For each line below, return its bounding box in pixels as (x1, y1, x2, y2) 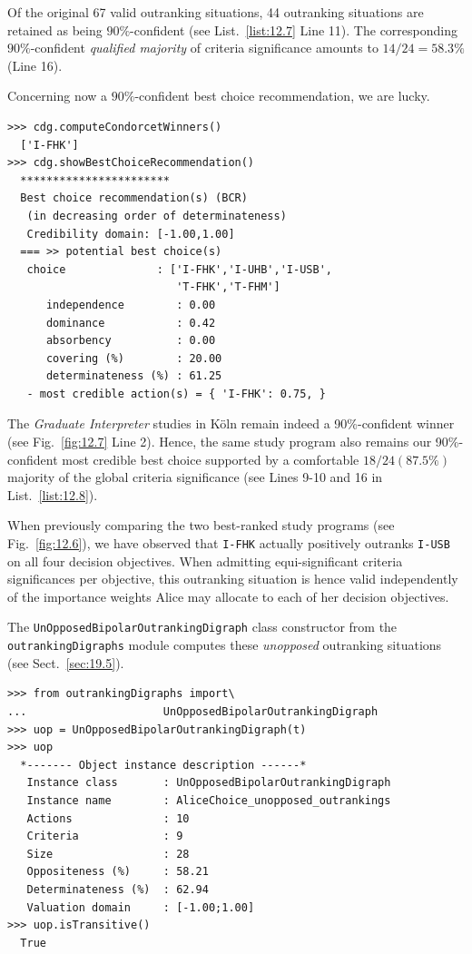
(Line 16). (7, 55, 63, 74)
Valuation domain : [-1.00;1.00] (26, 900, 255, 914)
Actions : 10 (26, 811, 190, 825)
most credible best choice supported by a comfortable (62, 449, 359, 468)
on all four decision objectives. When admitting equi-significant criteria (7, 551, 403, 570)
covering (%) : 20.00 (45, 351, 222, 365)
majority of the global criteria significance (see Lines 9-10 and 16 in (7, 467, 383, 487)
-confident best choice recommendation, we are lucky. (134, 86, 430, 105)
